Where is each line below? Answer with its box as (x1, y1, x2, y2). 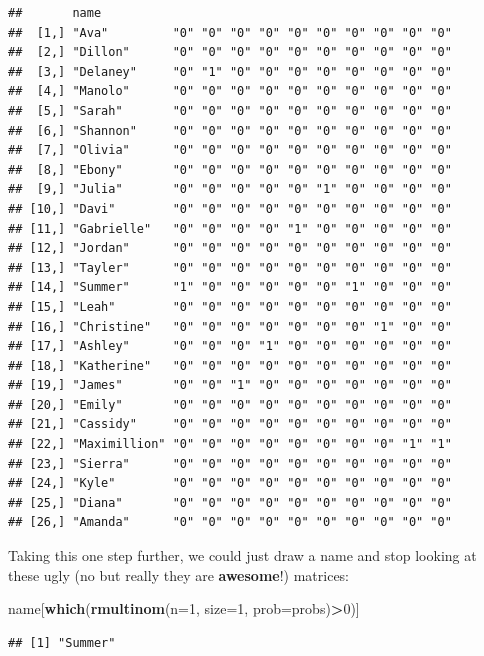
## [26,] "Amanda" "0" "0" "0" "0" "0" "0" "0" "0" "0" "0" (8, 515, 452, 530)
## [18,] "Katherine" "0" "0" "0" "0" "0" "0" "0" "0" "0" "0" (8, 358, 452, 373)
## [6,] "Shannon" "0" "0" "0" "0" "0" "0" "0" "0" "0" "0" (8, 123, 452, 138)
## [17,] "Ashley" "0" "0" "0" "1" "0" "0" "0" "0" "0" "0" (8, 339, 452, 354)
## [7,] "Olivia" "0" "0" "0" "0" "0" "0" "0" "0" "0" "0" (8, 143, 452, 158)
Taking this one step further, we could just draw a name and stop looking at (8, 545, 477, 566)
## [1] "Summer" (8, 635, 116, 650)
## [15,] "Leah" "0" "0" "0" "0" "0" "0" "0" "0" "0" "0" (8, 299, 452, 314)
